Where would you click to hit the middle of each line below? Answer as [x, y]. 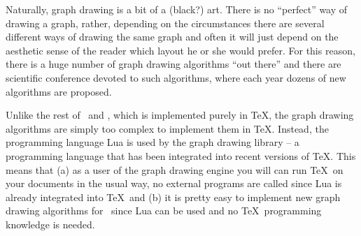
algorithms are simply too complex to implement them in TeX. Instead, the [167, 128]
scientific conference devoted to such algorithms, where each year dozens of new [176, 77]
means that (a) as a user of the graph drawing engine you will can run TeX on [175, 169]
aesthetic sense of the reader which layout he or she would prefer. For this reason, [180, 50]
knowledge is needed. [50, 224]
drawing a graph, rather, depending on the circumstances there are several [165, 23]
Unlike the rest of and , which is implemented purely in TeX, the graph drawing [180, 115]
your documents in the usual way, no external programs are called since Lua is [174, 183]
